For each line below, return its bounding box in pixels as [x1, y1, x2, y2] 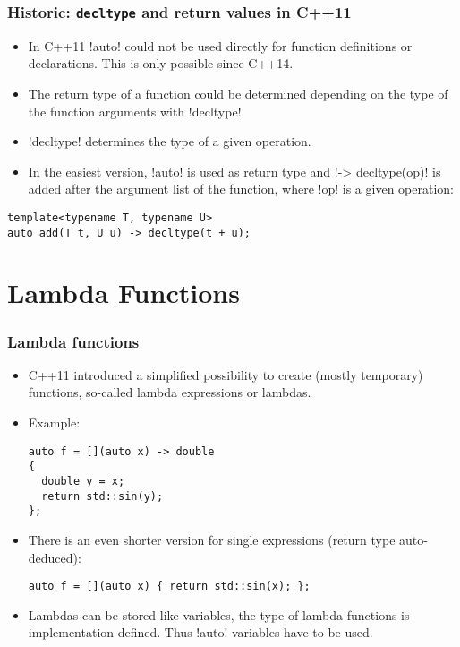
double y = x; [41, 474, 125, 487]
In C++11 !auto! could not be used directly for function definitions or [28, 36, 413, 55]
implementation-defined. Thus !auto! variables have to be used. [28, 623, 373, 642]
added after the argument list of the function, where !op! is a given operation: [28, 179, 454, 198]
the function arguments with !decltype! [28, 101, 242, 120]
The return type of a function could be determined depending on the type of [28, 83, 448, 102]
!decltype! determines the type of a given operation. [28, 132, 311, 151]
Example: [28, 413, 81, 432]
